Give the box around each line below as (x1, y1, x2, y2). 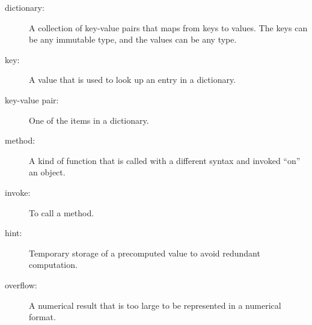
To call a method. (29, 206, 94, 219)
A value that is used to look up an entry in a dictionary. (29, 73, 236, 86)
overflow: (5, 278, 37, 291)
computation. (29, 258, 78, 271)
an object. (29, 166, 66, 178)
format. (29, 311, 56, 323)
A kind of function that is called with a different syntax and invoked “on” (29, 154, 301, 166)
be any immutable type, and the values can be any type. (29, 33, 237, 46)
